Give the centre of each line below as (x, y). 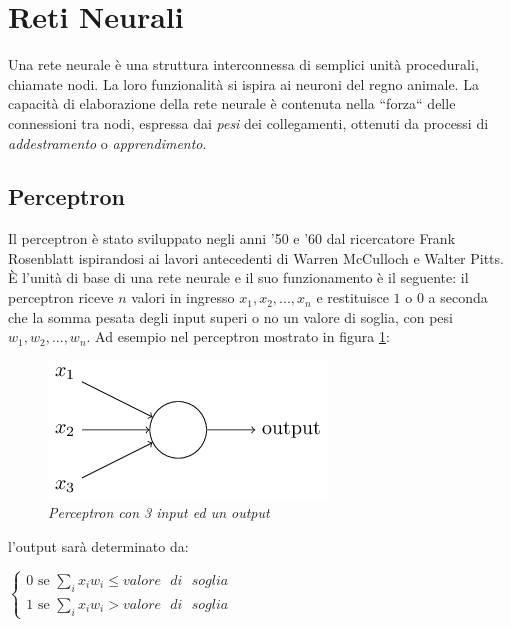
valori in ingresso (183, 297)
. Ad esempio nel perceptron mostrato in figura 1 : (238, 336)
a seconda (458, 297)
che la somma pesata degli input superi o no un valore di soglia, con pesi (230, 316)
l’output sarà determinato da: (98, 546)
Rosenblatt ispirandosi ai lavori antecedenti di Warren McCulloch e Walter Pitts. (256, 257)
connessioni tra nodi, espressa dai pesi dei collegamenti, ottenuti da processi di (248, 122)
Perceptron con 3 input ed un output (159, 512)
